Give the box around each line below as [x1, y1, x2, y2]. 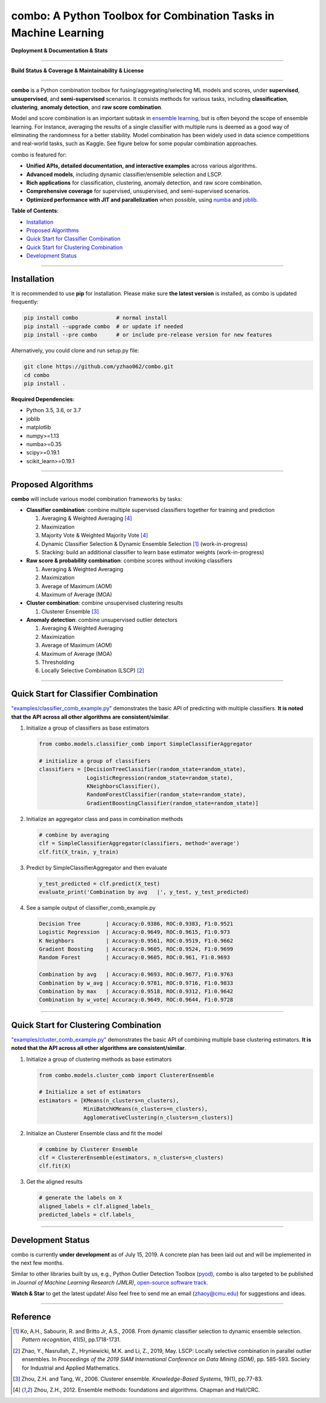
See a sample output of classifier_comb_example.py [26, 904, 156, 911]
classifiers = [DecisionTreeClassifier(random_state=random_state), [39, 766, 246, 773]
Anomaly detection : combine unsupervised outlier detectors [26, 617, 178, 624]
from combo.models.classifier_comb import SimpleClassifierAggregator [39, 740, 253, 748]
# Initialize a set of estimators [39, 1089, 141, 1095]
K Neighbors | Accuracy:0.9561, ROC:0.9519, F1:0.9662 [39, 937, 234, 944]
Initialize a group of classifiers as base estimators [26, 724, 149, 731]
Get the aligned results [26, 1178, 83, 1185]
